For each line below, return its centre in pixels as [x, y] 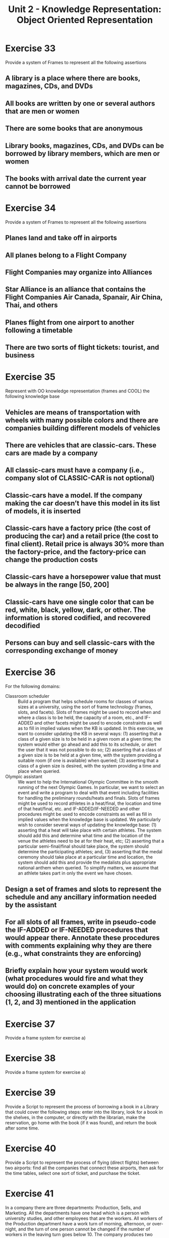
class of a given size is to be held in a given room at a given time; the [90, 739]
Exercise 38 [31, 1058]
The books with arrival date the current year [76, 178]
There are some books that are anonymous [74, 128]
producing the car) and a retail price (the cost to [82, 536]
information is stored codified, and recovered [78, 618]
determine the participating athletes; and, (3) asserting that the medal [90, 852]
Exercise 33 [31, 48]
